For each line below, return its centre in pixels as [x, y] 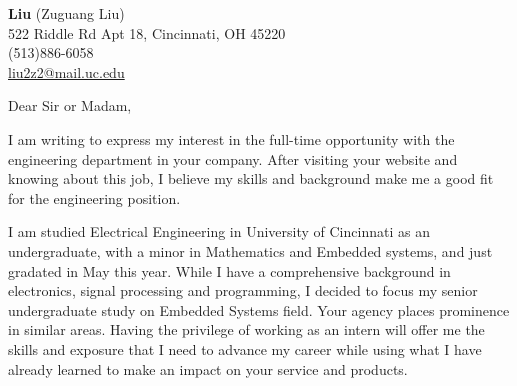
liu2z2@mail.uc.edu [66, 71]
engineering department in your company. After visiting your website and [233, 158]
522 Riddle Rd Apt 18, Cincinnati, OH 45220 [147, 32]
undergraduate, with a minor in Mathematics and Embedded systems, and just [250, 250]
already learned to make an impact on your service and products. [208, 368]
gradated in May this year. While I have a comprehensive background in [229, 270]
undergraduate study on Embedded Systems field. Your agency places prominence [259, 309]
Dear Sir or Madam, [70, 105]
